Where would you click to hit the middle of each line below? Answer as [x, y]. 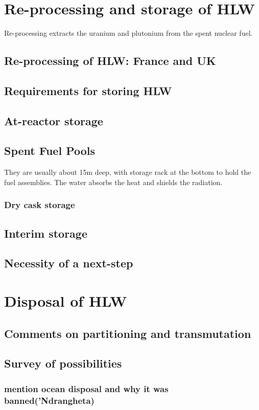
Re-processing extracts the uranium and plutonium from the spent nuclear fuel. [128, 33]
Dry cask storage [40, 205]
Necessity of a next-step [69, 263]
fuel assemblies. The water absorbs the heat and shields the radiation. [113, 182]
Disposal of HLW [66, 301]
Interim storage [46, 233]
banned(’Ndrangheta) [49, 400]
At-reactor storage [54, 120]
